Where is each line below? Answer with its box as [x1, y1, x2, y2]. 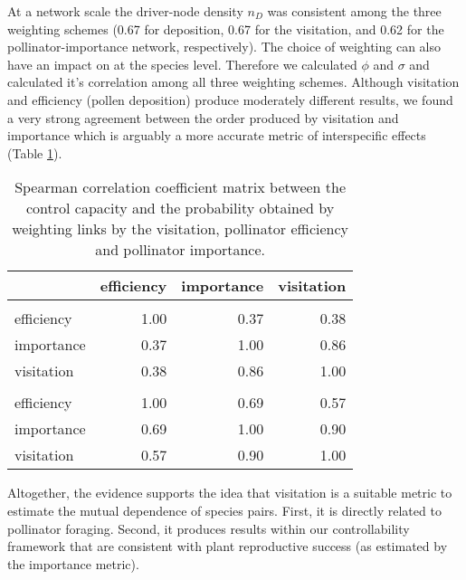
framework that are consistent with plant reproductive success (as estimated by [7, 537, 448, 556]
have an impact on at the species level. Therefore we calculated [7, 54, 357, 73]
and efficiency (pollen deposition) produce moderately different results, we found [7, 90, 453, 109]
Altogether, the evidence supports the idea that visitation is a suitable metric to [7, 483, 452, 502]
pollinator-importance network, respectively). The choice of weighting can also [7, 37, 442, 56]
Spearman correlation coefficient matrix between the [14, 176, 347, 198]
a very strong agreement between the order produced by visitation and [7, 108, 399, 127]
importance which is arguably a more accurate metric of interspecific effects [7, 126, 426, 145]
